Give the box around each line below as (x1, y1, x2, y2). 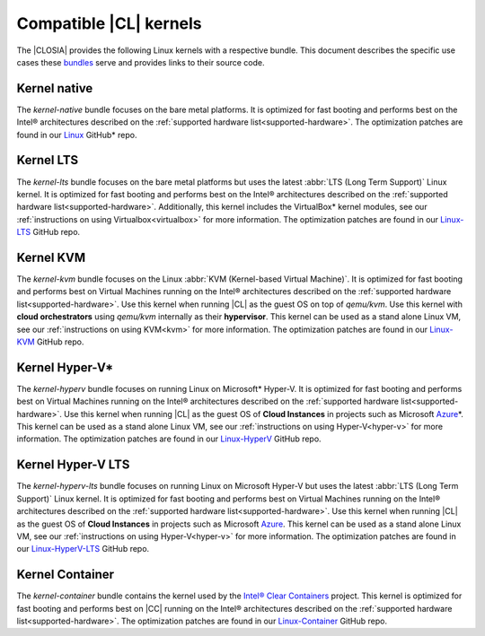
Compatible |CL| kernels (16, 13, 202, 33)
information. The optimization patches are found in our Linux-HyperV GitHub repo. (16, 433, 322, 444)
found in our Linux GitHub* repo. (16, 129, 137, 140)
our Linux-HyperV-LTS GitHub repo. (16, 544, 150, 554)
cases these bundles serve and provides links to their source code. (16, 57, 265, 67)
